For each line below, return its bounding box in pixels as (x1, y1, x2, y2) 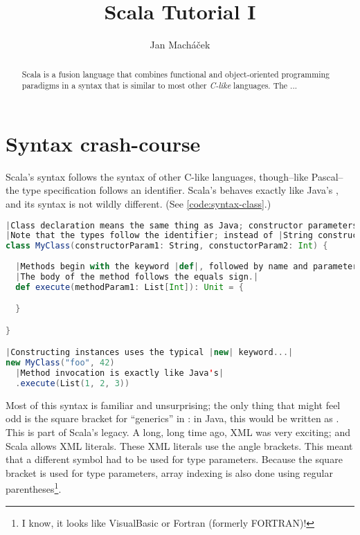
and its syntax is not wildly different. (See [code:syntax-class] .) (6, 196, 271, 210)
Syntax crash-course (6, 129, 201, 157)
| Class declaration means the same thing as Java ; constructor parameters (6, 220, 358, 230)
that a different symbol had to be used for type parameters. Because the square (6, 452, 343, 466)
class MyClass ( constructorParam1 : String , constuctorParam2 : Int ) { (6, 241, 328, 251)
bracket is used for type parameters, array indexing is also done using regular (6, 465, 333, 480)
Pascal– (311, 169, 343, 183)
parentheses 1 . (6, 480, 62, 496)
